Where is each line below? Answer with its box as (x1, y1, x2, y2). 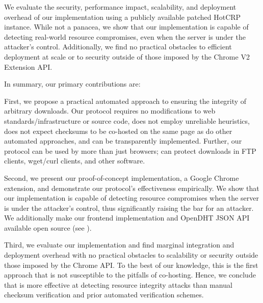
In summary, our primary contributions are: (4, 78, 141, 89)
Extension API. (4, 61, 52, 72)
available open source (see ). (4, 222, 92, 233)
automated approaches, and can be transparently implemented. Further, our (4, 135, 242, 146)
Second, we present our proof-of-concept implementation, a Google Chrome (4, 172, 239, 183)
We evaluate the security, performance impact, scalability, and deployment (4, 2, 236, 12)
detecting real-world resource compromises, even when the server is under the (4, 31, 246, 42)
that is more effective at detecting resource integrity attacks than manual (4, 279, 232, 290)
